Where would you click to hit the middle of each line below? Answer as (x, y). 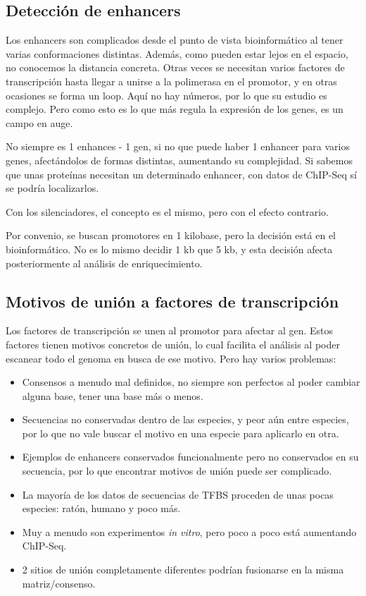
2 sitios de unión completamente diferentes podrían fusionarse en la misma (183, 570)
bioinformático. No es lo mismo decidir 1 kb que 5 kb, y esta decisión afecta (169, 249)
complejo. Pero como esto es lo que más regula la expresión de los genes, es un (175, 109)
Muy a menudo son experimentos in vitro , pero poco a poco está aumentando (189, 531)
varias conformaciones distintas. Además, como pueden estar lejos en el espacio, (177, 53)
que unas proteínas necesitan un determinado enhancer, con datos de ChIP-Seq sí (181, 174)
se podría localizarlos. (52, 188)
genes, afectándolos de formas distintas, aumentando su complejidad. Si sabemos (179, 160)
